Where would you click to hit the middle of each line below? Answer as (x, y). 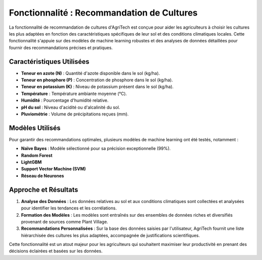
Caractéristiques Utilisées (49, 62)
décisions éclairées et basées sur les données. (56, 251)
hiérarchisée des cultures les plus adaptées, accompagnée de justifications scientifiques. (110, 235)
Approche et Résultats (44, 190)
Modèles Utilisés (35, 128)
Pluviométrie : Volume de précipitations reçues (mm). (75, 114)
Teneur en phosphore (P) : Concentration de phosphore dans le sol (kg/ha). (97, 80)
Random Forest (37, 155)
